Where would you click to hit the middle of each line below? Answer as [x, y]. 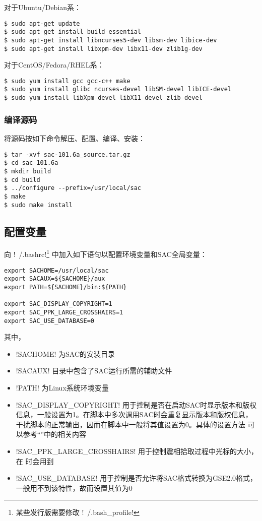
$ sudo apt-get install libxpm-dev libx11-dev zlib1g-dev [103, 49]
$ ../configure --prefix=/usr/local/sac [73, 188]
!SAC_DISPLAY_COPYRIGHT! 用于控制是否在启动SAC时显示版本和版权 [136, 404]
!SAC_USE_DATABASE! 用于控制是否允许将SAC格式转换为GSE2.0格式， [137, 478]
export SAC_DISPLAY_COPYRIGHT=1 [58, 304]
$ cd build [22, 180]
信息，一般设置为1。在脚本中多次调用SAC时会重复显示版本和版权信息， [134, 414]
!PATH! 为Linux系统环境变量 [62, 388]
